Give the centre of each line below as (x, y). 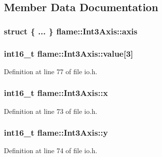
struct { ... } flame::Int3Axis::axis (71, 31)
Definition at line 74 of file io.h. (51, 150)
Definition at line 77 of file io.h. (51, 71)
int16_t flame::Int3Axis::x (56, 93)
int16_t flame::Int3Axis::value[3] (69, 53)
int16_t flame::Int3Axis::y (56, 133)
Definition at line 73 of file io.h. (51, 111)
